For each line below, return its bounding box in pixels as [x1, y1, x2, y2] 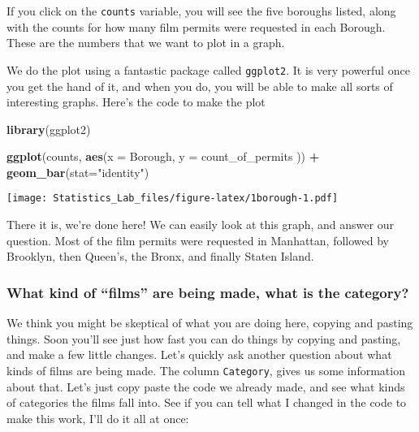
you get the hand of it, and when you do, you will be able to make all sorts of [6, 77, 393, 94]
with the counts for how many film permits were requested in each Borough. [6, 18, 386, 35]
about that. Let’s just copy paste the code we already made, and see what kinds [6, 378, 405, 395]
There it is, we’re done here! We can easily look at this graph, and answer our [6, 216, 394, 233]
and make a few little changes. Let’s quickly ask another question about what [6, 346, 392, 363]
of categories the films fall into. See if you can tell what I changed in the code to [6, 394, 407, 411]
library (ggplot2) [6, 120, 91, 137]
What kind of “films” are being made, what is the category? [6, 282, 409, 302]
